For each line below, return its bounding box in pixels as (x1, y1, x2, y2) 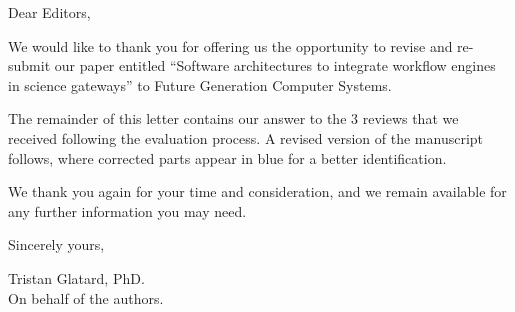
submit (8, 55, 51, 76)
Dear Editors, (8, 2, 91, 22)
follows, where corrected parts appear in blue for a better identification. (8, 147, 447, 168)
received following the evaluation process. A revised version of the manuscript (8, 127, 484, 148)
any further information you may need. (8, 200, 247, 221)
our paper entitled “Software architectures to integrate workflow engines (54, 55, 496, 76)
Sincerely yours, (8, 234, 105, 255)
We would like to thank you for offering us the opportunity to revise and (8, 35, 453, 56)
